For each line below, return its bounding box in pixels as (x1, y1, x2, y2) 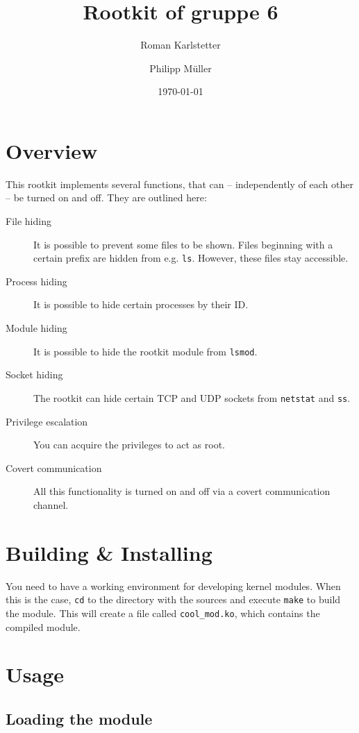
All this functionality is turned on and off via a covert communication (33, 484, 331, 498)
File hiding (6, 214, 51, 228)
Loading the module (6, 707, 153, 729)
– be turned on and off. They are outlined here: (6, 190, 207, 205)
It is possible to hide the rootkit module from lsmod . (33, 344, 258, 358)
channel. (33, 497, 69, 512)
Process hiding (6, 273, 67, 288)
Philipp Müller (149, 60, 212, 75)
